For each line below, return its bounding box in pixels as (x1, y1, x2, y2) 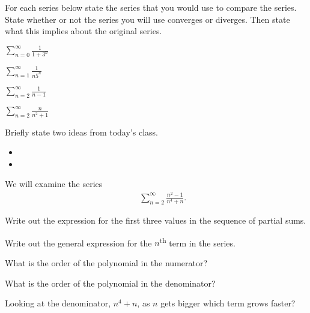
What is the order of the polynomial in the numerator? (5, 256, 208, 269)
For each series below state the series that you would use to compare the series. (5, 1, 297, 13)
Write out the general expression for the (5, 236, 152, 249)
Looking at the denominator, (5, 297, 111, 309)
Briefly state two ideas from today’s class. (5, 125, 158, 138)
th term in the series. (159, 234, 236, 249)
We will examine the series (5, 177, 103, 190)
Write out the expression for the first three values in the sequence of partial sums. (5, 214, 306, 227)
